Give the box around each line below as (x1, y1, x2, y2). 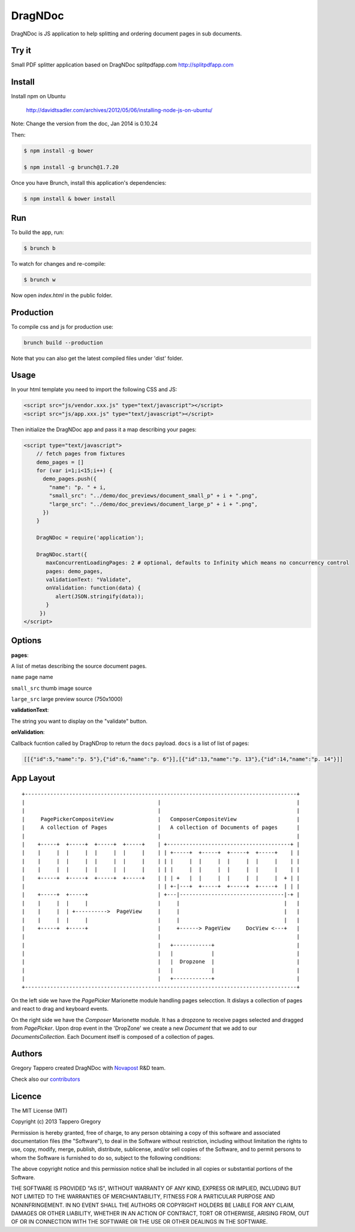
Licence (11, 1091, 42, 1101)
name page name (11, 674, 53, 681)
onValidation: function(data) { (46, 585, 141, 591)
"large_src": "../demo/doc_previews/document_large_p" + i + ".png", (49, 501, 258, 507)
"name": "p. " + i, (49, 483, 106, 491)
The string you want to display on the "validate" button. (11, 717, 148, 725)
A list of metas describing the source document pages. (11, 662, 147, 669)
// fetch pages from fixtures (36, 450, 125, 457)
